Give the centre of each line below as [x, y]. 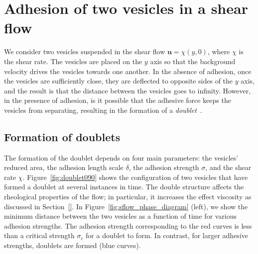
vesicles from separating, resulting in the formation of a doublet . [103, 110]
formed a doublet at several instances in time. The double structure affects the [124, 187]
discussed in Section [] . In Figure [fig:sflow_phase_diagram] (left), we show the [126, 206]
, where [219, 51]
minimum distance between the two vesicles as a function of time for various [121, 216]
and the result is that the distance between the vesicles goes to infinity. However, [128, 90]
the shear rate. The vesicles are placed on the [73, 61]
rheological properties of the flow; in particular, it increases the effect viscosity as [128, 197]
